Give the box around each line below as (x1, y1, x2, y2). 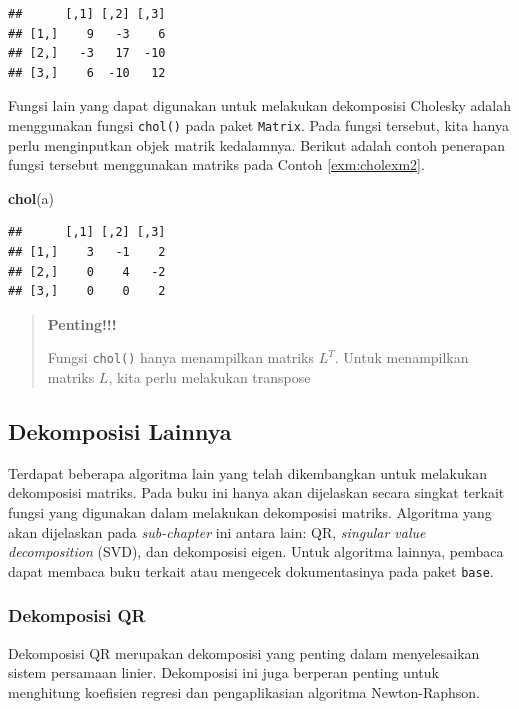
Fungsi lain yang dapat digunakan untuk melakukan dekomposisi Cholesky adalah (8, 95, 512, 116)
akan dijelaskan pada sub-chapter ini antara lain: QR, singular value (8, 521, 426, 542)
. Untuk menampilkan (334, 347, 469, 368)
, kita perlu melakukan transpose (108, 367, 311, 388)
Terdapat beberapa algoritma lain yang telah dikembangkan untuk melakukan (8, 462, 487, 483)
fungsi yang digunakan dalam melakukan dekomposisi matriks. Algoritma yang (8, 502, 492, 523)
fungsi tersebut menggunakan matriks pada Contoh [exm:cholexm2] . (8, 154, 425, 175)
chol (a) (8, 187, 55, 208)
